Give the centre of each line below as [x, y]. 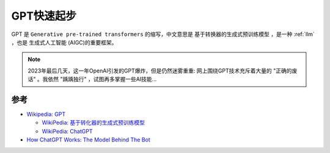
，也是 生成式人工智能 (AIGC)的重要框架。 [64, 42]
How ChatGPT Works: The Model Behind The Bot [89, 140]
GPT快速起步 [44, 16]
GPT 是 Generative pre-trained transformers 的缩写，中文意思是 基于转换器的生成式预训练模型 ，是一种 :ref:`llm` [163, 34]
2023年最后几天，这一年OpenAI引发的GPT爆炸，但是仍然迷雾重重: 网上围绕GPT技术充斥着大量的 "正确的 [160, 71]
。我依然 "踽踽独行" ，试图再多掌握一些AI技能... [97, 79]
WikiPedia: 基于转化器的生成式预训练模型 [94, 123]
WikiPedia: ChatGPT [67, 131]
